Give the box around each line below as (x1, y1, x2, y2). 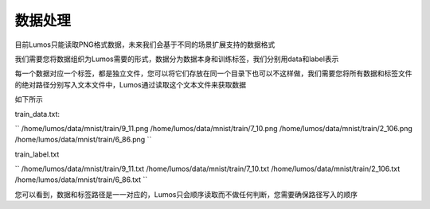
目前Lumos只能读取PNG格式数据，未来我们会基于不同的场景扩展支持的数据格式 (14, 40, 276, 49)
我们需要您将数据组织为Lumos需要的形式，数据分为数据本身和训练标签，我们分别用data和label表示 (14, 54, 339, 64)
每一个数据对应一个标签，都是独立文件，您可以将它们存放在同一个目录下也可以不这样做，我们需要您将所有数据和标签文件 (14, 68, 412, 79)
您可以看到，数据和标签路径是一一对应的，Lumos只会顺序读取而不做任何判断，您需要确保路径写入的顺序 (14, 189, 358, 199)
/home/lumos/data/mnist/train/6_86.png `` (14, 135, 152, 145)
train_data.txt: (14, 109, 60, 118)
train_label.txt (14, 149, 60, 159)
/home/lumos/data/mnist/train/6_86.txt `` (14, 175, 148, 184)
